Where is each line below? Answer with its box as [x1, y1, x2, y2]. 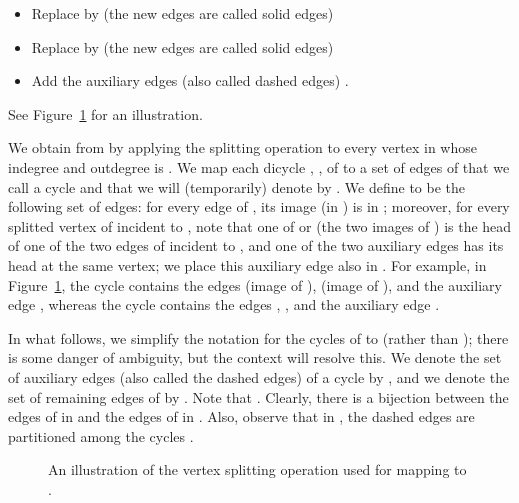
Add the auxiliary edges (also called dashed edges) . [31, 70, 349, 91]
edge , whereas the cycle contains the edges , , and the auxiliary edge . [8, 294, 440, 315]
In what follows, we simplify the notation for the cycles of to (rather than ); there [8, 327, 509, 348]
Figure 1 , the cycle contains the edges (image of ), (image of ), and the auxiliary [8, 274, 502, 295]
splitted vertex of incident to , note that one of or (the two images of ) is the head [8, 215, 512, 236]
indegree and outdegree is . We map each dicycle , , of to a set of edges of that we [8, 156, 510, 177]
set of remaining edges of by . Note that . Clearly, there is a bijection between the [8, 386, 509, 407]
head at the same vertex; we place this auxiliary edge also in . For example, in [8, 254, 487, 275]
